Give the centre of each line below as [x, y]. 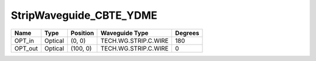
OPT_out [26, 48]
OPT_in [24, 40]
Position [82, 33]
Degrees [187, 33]
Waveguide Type [124, 33]
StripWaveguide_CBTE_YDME [84, 15]
